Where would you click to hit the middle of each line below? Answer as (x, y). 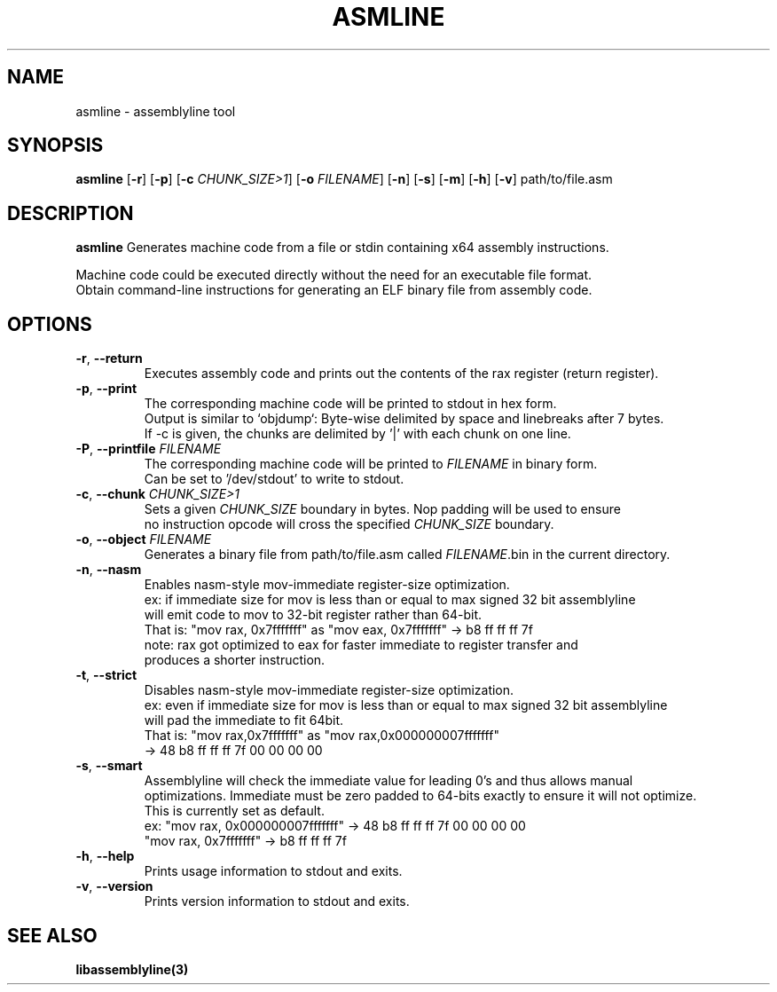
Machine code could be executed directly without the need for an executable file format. (334, 275)
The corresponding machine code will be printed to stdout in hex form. (350, 404)
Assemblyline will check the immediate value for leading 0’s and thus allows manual (388, 781)
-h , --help (105, 856)
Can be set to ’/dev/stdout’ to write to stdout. (274, 479)
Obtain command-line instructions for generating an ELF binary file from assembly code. (334, 290)
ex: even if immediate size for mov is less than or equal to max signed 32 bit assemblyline (406, 705)
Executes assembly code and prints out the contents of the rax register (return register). (401, 374)
